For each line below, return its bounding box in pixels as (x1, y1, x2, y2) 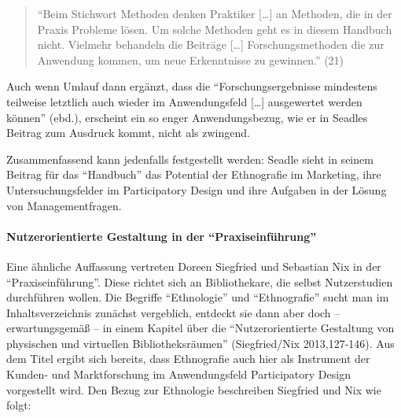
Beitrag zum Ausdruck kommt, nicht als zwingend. (6, 124, 250, 141)
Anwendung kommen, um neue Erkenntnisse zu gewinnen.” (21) (37, 51, 344, 68)
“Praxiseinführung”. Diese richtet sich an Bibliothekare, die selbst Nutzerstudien (6, 273, 393, 290)
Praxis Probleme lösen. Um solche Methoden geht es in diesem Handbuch (37, 20, 392, 37)
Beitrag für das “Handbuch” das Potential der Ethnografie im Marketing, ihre (6, 166, 381, 183)
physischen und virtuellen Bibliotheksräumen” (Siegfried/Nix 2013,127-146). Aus (6, 335, 395, 351)
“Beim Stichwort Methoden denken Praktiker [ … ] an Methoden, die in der (37, 6, 392, 21)
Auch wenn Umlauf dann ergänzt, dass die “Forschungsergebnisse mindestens (6, 78, 377, 94)
